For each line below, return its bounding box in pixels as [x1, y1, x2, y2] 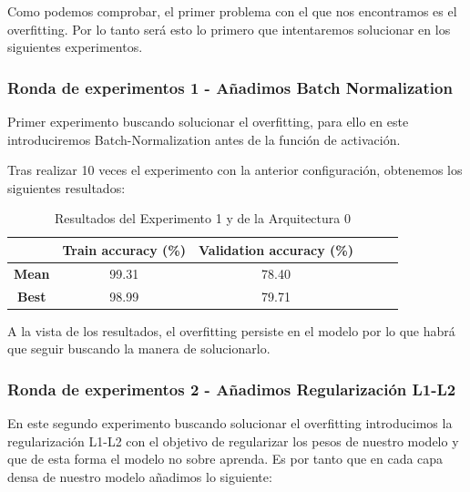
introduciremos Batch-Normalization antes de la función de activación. [7, 129, 401, 149]
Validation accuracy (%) [199, 240, 353, 259]
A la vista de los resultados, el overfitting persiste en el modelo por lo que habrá [7, 321, 455, 340]
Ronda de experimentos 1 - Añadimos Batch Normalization [7, 76, 453, 98]
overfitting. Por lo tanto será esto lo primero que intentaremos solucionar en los [7, 19, 451, 38]
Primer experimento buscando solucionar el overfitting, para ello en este [7, 112, 409, 130]
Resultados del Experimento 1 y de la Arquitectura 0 [54, 209, 351, 228]
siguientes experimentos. [7, 37, 143, 56]
